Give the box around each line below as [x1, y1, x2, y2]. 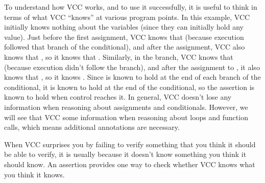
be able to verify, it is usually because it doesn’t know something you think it [4, 149, 247, 159]
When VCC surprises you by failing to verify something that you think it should [4, 139, 256, 149]
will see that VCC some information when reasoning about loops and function [4, 111, 248, 122]
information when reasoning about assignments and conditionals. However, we [4, 101, 248, 112]
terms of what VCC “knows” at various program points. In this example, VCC [4, 11, 250, 22]
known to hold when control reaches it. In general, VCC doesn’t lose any [4, 91, 232, 102]
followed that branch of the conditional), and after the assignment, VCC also [4, 41, 245, 52]
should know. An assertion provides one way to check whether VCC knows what [4, 158, 255, 169]
